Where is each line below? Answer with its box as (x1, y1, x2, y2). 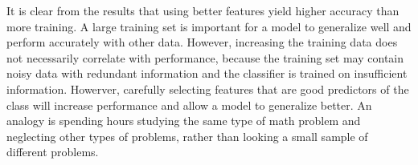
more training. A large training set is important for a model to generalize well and (6, 18, 412, 34)
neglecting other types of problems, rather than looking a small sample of (6, 127, 368, 144)
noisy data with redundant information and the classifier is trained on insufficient (6, 65, 408, 82)
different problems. (6, 143, 99, 160)
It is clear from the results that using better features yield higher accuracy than (6, 2, 400, 18)
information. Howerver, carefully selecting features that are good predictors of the (6, 80, 409, 97)
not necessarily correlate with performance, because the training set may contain (6, 49, 404, 66)
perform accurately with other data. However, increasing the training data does (6, 34, 398, 50)
